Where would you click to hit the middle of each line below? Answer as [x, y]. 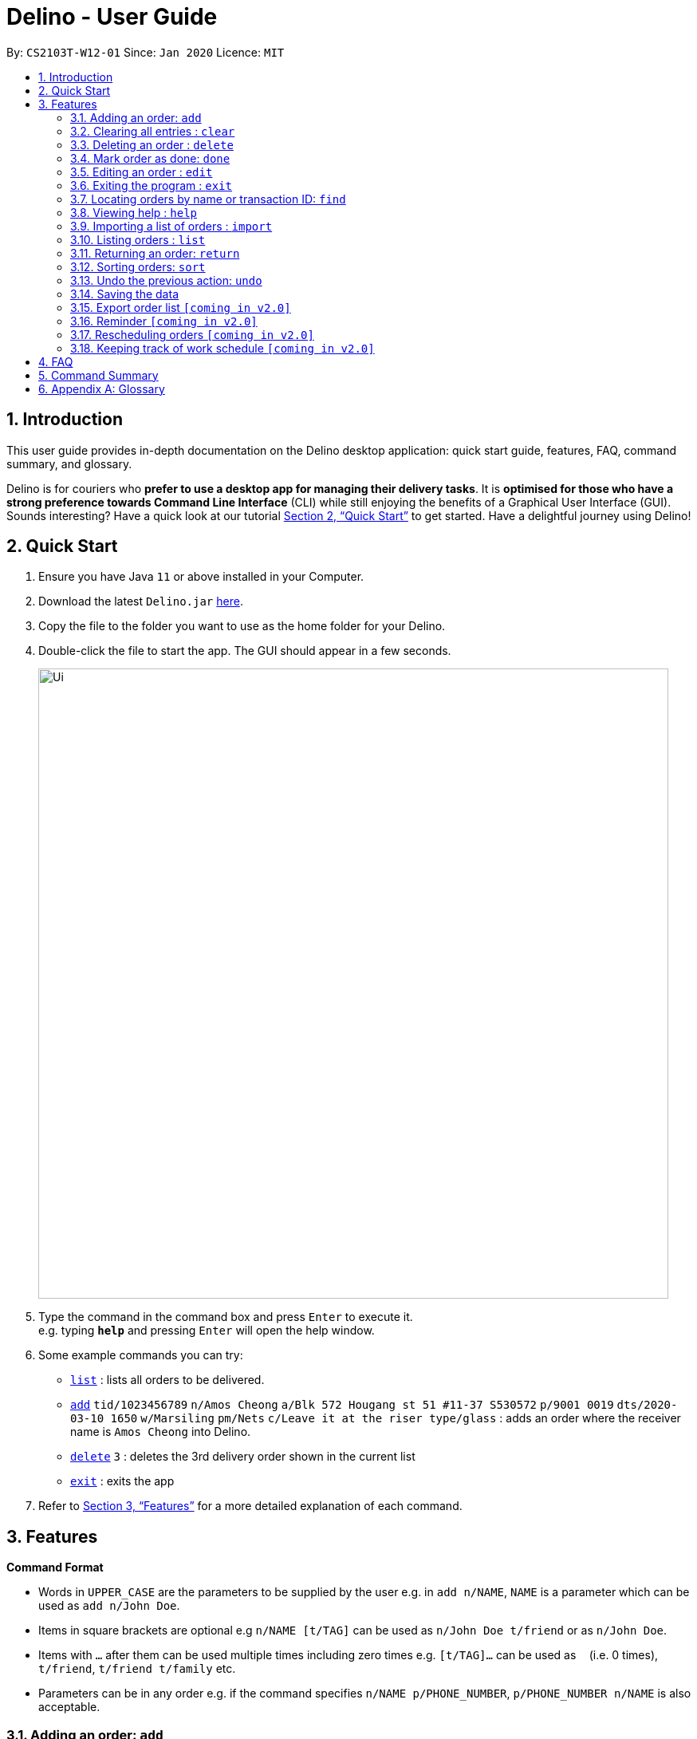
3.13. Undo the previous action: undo [166, 280]
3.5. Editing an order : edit [142, 172]
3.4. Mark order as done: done [150, 158]
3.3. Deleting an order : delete [152, 144]
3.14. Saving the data [124, 294]
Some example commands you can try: [141, 1355]
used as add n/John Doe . [109, 1606]
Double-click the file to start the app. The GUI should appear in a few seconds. [245, 651]
